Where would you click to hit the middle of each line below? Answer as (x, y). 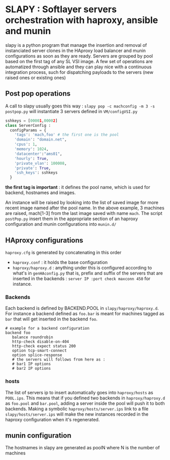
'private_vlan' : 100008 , (41, 163)
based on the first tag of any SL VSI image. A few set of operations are (79, 61)
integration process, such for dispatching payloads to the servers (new (79, 72)
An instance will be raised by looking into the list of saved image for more (82, 203)
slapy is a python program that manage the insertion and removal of (76, 45)
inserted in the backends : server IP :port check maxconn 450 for (81, 278)
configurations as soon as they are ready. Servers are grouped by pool (79, 56)
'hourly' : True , (32, 158)
